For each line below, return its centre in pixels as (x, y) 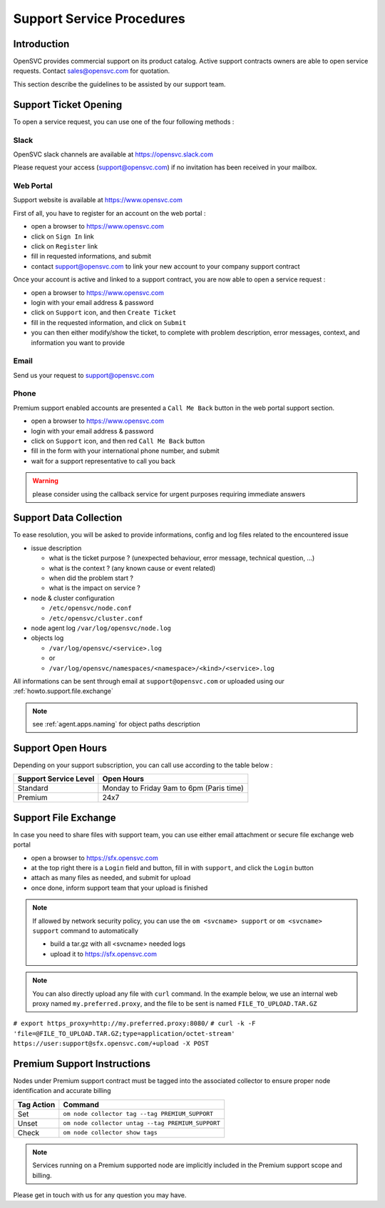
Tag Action (36, 1104)
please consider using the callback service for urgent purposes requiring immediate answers (169, 494)
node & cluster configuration (73, 598)
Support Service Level (56, 779)
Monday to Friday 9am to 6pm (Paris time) (173, 788)
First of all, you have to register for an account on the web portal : (109, 213)
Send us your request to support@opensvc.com (84, 375)
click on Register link (65, 246)
